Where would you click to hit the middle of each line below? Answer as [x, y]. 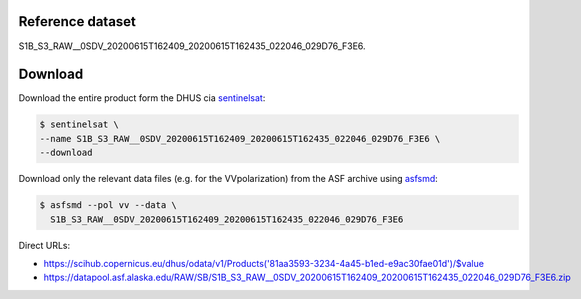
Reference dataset [77, 21]
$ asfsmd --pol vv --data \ [108, 205]
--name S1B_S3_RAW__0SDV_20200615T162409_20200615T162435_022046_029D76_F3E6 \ [240, 138]
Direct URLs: [44, 245]
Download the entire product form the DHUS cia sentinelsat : [142, 98]
